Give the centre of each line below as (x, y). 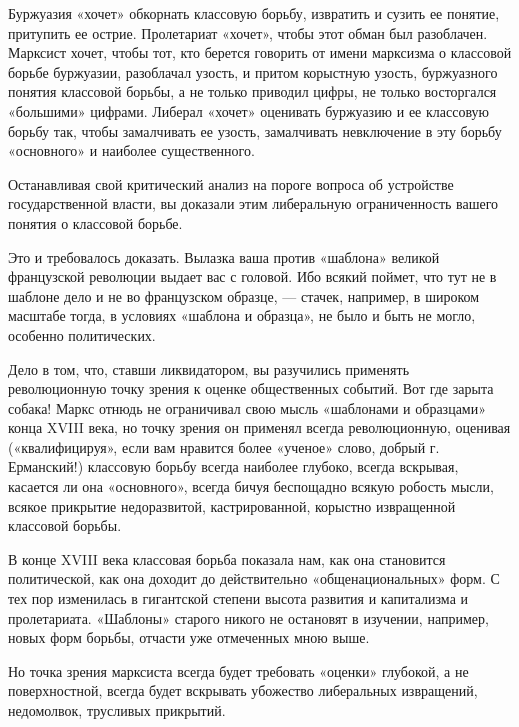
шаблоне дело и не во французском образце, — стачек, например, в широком (244, 295)
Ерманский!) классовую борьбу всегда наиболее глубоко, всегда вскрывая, (233, 466)
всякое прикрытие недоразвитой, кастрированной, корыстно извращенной (232, 505)
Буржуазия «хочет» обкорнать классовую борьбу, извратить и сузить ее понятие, (254, 13)
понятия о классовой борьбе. (95, 222)
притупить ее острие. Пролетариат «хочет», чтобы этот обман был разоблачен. (248, 32)
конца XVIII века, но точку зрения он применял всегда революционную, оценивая (259, 427)
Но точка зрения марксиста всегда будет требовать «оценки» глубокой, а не (238, 670)
